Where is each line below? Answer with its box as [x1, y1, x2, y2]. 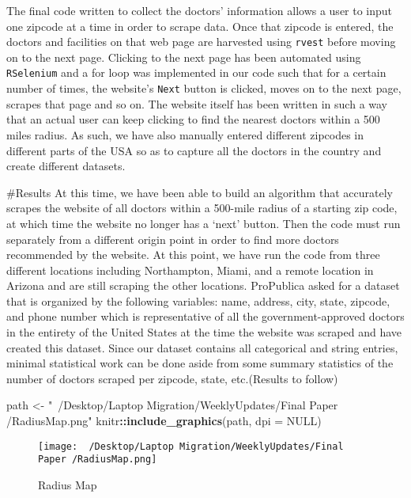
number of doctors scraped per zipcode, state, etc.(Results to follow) [6, 370, 338, 386]
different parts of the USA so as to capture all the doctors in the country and [6, 142, 382, 158]
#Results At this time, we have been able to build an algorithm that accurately [6, 184, 393, 200]
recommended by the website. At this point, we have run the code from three [6, 246, 380, 263]
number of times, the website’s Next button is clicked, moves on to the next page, [6, 80, 402, 97]
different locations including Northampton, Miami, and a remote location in [6, 261, 374, 278]
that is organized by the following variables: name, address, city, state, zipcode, [6, 292, 390, 309]
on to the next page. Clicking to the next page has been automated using [6, 48, 361, 65]
